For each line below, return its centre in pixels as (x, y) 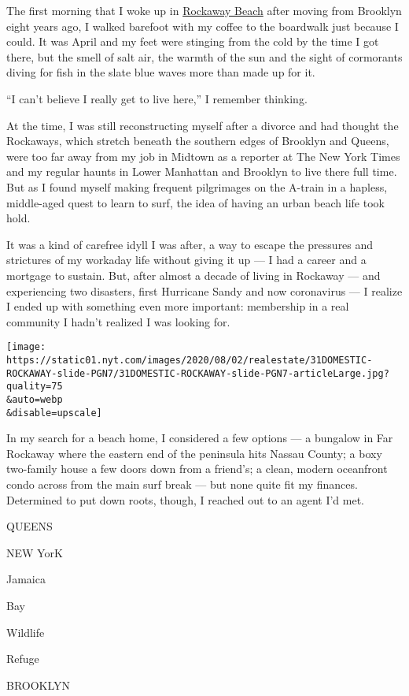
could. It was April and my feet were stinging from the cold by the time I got (193, 41)
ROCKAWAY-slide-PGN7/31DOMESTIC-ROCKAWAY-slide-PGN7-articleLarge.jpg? (198, 373)
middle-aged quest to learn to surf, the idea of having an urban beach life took (195, 202)
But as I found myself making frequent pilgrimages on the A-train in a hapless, (197, 186)
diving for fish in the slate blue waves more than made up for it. (161, 72)
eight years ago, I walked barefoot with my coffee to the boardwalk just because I (203, 26)
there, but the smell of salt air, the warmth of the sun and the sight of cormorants (204, 56)
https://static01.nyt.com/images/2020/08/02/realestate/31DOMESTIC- (190, 360)
